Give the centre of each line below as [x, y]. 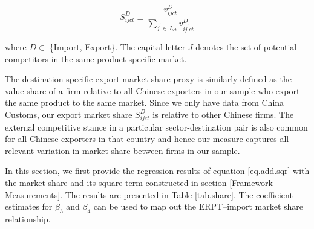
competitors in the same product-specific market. [96, 58]
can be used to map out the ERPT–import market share [198, 206]
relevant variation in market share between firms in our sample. [123, 150]
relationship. [28, 218]
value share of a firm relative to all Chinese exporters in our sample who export [152, 90]
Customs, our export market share [69, 114]
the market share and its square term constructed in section [116, 182]
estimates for [29, 206]
